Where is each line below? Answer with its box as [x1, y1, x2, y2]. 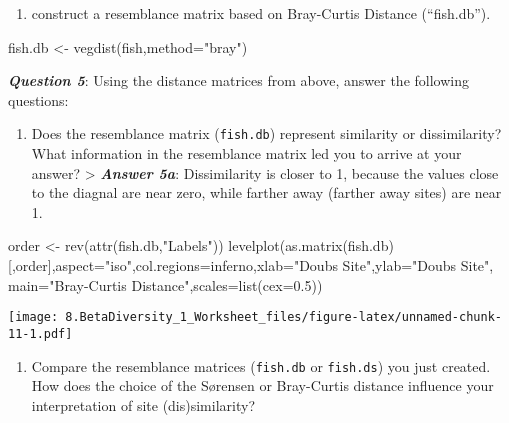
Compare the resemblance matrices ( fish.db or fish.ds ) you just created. [31, 355, 491, 376]
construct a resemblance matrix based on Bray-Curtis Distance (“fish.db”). [31, 3, 491, 23]
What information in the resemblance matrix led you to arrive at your [31, 143, 462, 164]
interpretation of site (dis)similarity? [31, 394, 255, 415]
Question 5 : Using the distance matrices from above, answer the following [8, 70, 469, 91]
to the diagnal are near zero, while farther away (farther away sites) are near [31, 182, 502, 203]
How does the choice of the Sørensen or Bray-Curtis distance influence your [31, 375, 494, 396]
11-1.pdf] [8, 326, 73, 341]
